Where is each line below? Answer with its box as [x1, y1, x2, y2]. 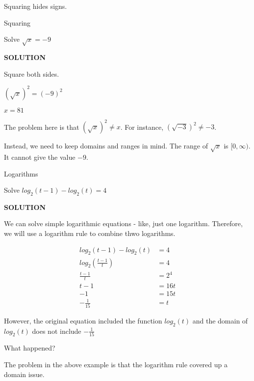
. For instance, [120, 121, 164, 132]
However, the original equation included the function [4, 315, 162, 325]
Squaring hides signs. [4, 1, 67, 11]
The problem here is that [4, 121, 79, 132]
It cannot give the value [4, 151, 76, 162]
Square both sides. [4, 68, 59, 79]
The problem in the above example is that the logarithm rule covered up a [4, 359, 228, 369]
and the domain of [192, 315, 248, 325]
